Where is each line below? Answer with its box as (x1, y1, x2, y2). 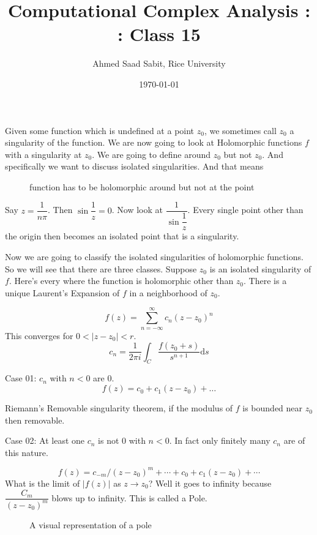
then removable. (5, 413, 65, 426)
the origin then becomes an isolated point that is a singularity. (5, 230, 239, 242)
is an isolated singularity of (209, 262, 311, 275)
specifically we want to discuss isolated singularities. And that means (5, 160, 264, 173)
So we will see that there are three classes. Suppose (5, 262, 197, 275)
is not (98, 434, 119, 447)
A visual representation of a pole (29, 518, 152, 531)
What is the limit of (5, 476, 80, 489)
